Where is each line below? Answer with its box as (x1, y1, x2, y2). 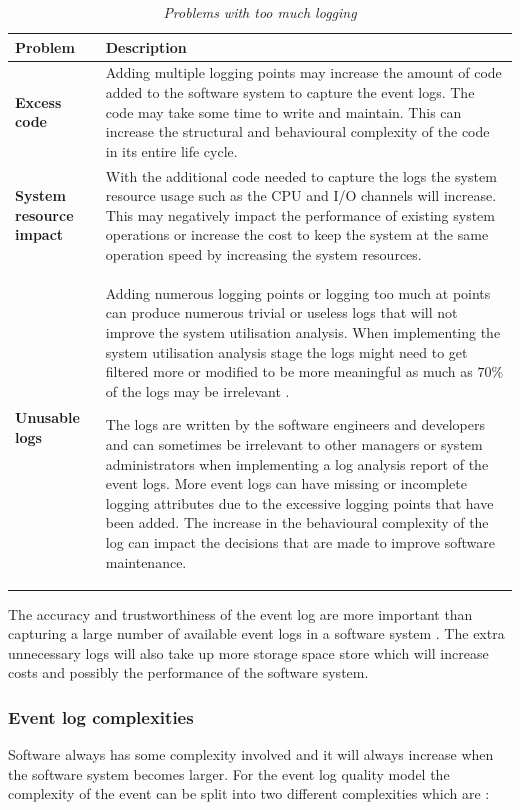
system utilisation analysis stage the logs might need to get (105, 341, 468, 362)
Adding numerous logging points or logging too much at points (105, 282, 491, 303)
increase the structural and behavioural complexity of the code (105, 121, 490, 142)
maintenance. (105, 551, 187, 572)
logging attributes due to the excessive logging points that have (105, 492, 494, 513)
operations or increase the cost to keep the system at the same (105, 224, 489, 245)
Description (105, 36, 187, 57)
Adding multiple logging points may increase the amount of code (105, 62, 502, 83)
